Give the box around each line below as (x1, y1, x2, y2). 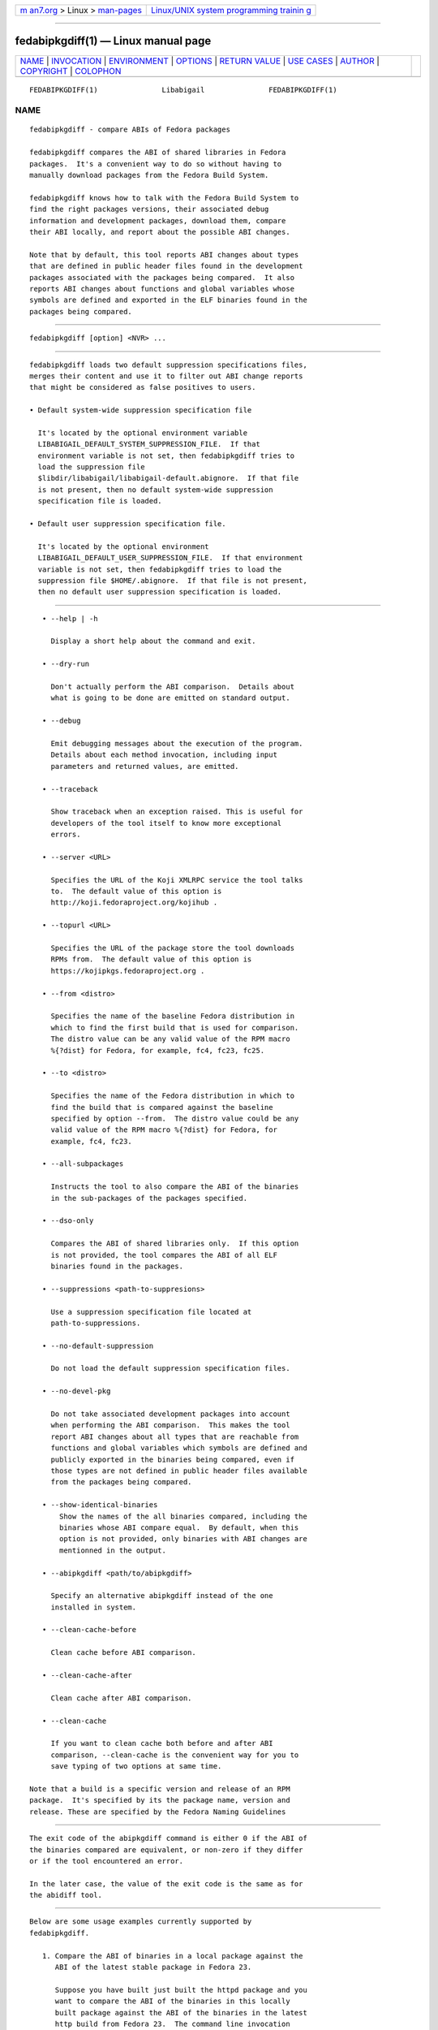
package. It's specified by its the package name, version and (29, 1795, 291, 1805)
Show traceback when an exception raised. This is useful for (50, 807, 303, 816)
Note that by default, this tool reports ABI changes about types (29, 250, 299, 259)
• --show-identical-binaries (41, 1501, 158, 1510)
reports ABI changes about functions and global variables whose (29, 284, 295, 293)
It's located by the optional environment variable (37, 428, 247, 438)
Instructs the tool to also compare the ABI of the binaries (50, 1182, 299, 1191)
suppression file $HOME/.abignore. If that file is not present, (37, 576, 307, 585)
